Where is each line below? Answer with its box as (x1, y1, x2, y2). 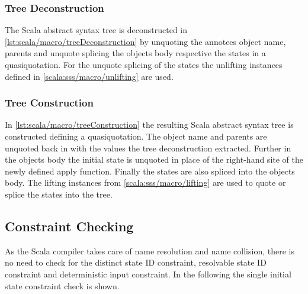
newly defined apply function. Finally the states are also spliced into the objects (5, 164, 295, 177)
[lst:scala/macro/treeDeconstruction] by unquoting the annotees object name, (5, 35, 286, 47)
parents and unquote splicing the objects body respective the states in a (5, 47, 266, 59)
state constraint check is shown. (5, 279, 120, 292)
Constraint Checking (5, 217, 134, 235)
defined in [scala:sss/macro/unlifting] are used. (5, 70, 174, 82)
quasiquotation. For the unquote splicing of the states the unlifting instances (5, 59, 283, 70)
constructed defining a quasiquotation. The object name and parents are (5, 130, 267, 142)
